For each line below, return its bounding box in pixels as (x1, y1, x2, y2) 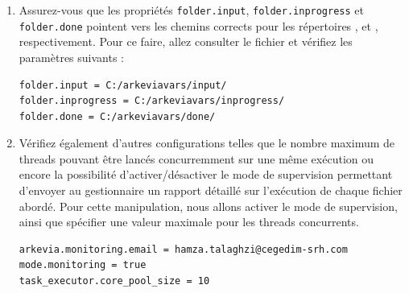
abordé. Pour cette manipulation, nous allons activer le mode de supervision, (19, 197, 398, 214)
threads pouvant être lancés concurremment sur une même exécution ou (19, 150, 374, 167)
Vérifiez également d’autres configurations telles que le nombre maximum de (19, 134, 395, 151)
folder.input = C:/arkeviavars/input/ (19, 79, 227, 91)
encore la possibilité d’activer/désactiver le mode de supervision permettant (19, 166, 393, 183)
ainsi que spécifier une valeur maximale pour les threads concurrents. (19, 213, 359, 230)
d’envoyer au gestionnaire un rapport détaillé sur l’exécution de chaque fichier (19, 182, 403, 199)
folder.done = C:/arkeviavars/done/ (19, 110, 216, 122)
